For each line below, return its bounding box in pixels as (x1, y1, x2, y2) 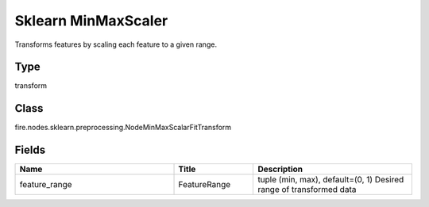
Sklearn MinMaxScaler (14, 12, 168, 29)
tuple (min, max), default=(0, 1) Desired (257, 174, 404, 186)
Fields (14, 144, 46, 157)
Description (257, 163, 303, 174)
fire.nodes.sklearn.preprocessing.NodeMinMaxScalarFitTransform (14, 123, 232, 132)
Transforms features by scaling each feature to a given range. (14, 40, 218, 49)
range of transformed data (257, 184, 357, 195)
